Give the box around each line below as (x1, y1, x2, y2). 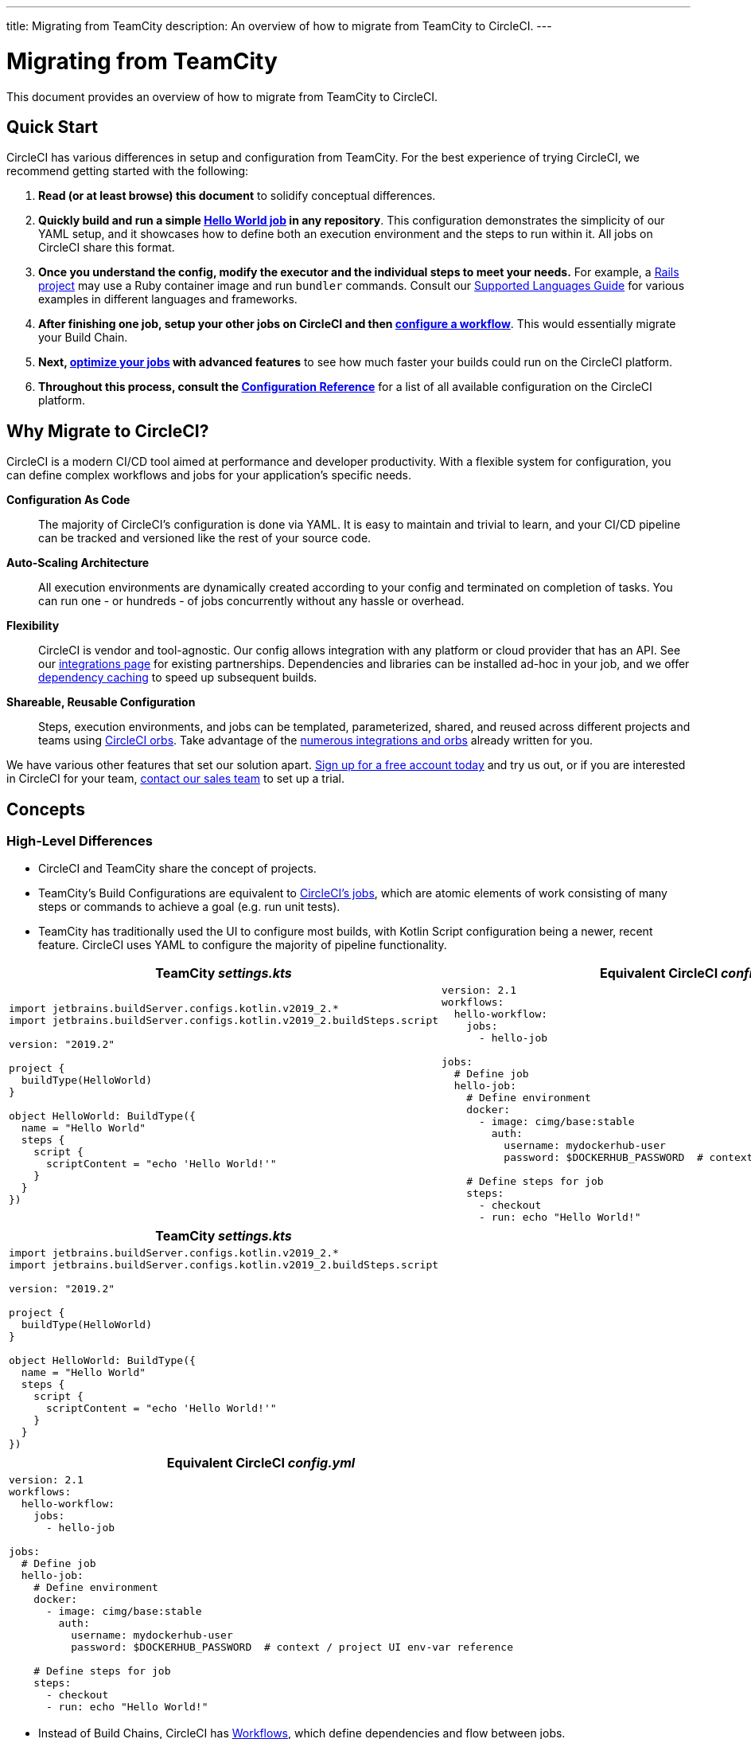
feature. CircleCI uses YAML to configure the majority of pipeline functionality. (38, 938, 447, 952)
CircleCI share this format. (38, 240, 175, 255)
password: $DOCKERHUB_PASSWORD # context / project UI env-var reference (71, 1641, 513, 1654)
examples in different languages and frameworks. (38, 292, 298, 307)
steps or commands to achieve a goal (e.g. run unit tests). (38, 900, 340, 914)
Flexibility (6, 619, 60, 633)
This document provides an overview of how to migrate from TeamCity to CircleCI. (6, 89, 438, 104)
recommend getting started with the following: (6, 164, 249, 178)
